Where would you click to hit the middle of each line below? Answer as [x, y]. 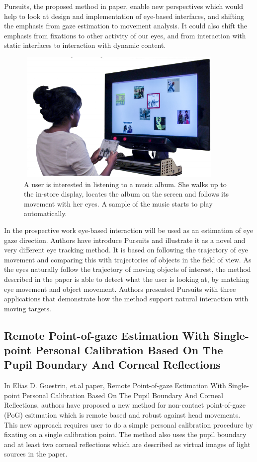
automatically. [45, 213]
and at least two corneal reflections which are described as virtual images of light [127, 444]
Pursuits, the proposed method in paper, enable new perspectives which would [124, 6]
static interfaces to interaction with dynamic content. [85, 45]
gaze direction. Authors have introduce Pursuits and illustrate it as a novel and [125, 240]
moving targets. [28, 308]
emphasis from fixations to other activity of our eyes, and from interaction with [125, 35]
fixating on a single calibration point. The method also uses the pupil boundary [125, 434]
